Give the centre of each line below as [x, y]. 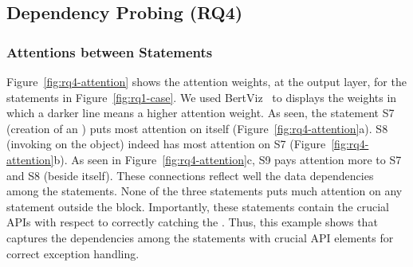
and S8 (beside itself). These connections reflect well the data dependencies [190, 175]
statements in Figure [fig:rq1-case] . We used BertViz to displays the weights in [202, 97]
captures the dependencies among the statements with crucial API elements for [200, 237]
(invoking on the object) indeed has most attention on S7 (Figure [166, 144]
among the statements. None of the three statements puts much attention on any [205, 191]
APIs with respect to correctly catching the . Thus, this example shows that [192, 222]
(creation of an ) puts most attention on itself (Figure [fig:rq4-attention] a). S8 [197, 128]
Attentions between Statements [110, 51]
